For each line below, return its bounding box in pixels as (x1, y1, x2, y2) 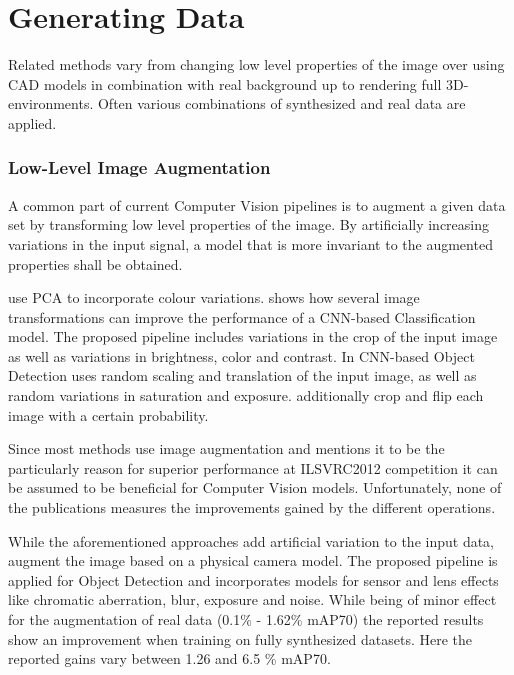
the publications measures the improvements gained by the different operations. (8, 497, 496, 518)
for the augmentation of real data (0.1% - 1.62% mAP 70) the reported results (8, 609, 484, 629)
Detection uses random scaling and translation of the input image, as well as (8, 365, 477, 386)
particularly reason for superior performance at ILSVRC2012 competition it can (8, 457, 498, 478)
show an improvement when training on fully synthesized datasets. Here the (8, 628, 473, 649)
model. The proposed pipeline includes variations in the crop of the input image (8, 326, 498, 347)
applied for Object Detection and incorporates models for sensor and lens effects (8, 569, 499, 590)
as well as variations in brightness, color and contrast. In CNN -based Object (8, 345, 475, 366)
